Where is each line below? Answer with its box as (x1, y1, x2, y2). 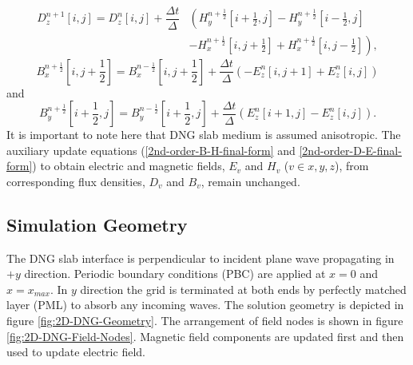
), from (335, 157, 369, 174)
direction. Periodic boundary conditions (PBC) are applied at (24, 265, 326, 282)
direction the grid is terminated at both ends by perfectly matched (80, 280, 407, 297)
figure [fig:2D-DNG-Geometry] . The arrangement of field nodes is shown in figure (6, 312, 403, 329)
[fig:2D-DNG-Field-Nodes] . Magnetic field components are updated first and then (6, 327, 404, 344)
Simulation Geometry (6, 212, 188, 236)
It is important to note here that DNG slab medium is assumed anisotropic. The (6, 126, 401, 143)
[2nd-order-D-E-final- (299, 141, 402, 158)
